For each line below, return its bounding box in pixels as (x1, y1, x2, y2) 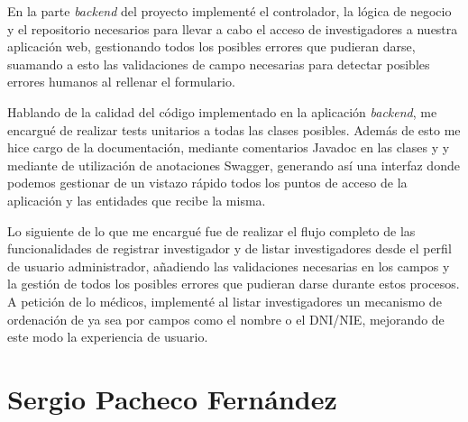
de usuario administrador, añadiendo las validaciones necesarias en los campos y (7, 256, 450, 275)
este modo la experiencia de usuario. (7, 327, 208, 346)
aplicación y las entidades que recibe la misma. (7, 190, 266, 209)
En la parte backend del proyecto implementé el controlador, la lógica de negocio (7, 2, 452, 20)
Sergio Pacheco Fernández (7, 380, 337, 417)
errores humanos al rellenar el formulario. (7, 72, 235, 91)
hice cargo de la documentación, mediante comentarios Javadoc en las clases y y (7, 138, 450, 157)
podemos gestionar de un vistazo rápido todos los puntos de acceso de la (7, 173, 408, 192)
